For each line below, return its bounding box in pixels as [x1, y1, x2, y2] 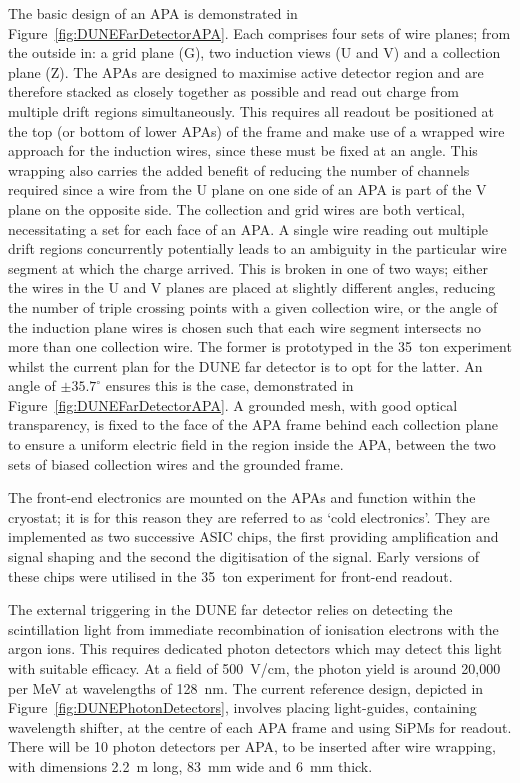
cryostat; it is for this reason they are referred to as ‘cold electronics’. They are [8, 506, 490, 527]
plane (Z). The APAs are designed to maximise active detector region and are [8, 61, 484, 82]
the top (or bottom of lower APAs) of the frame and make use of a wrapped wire [8, 120, 505, 141]
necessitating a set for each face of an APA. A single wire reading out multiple [8, 218, 489, 239]
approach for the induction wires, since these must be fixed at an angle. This [8, 140, 478, 161]
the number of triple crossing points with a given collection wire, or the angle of [8, 296, 498, 317]
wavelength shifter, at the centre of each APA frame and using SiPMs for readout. [8, 716, 512, 737]
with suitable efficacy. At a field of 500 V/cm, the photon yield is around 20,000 [8, 658, 501, 678]
